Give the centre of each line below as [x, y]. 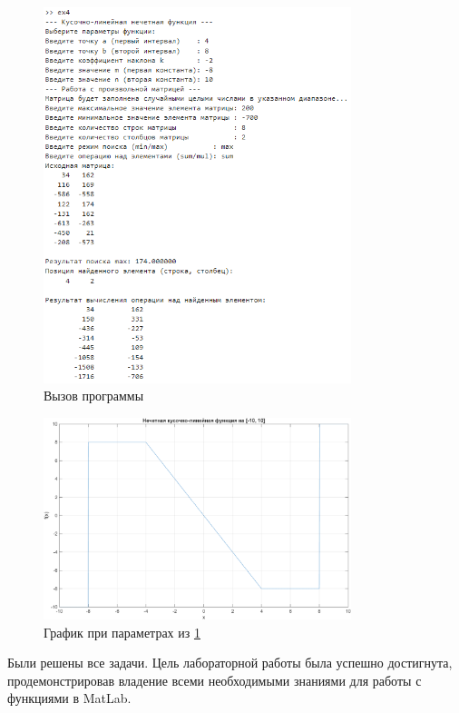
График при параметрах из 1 [122, 632]
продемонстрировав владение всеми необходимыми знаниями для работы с [215, 680]
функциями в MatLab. [69, 698]
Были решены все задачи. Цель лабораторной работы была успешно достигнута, [230, 663]
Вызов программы [94, 396]
